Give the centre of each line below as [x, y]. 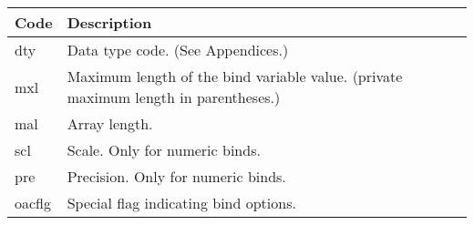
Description [109, 22]
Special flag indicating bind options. [181, 203]
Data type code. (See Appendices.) [178, 50]
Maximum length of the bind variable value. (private [235, 76]
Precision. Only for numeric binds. [176, 176]
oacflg [33, 203]
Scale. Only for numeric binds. [164, 150]
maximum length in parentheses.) [174, 97]
